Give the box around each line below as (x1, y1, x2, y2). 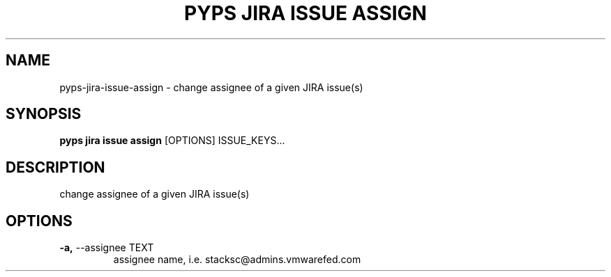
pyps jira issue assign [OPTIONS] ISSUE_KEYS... (59, 134, 285, 147)
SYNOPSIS (6, 105, 82, 123)
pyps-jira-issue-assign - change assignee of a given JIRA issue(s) (59, 81, 363, 93)
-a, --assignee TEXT (59, 242, 154, 254)
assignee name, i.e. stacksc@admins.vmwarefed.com (113, 253, 361, 266)
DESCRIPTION (6, 158, 105, 176)
